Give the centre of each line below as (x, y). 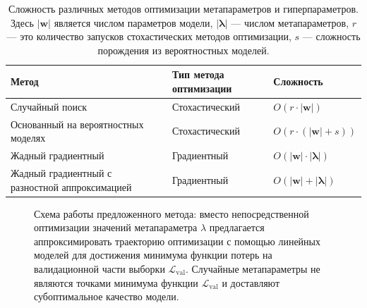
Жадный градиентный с (61, 172)
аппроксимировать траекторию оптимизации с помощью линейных (178, 241)
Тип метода (198, 74)
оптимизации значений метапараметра (116, 227)
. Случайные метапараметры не (253, 269)
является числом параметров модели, (133, 22)
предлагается (237, 227)
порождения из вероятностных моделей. (183, 50)
